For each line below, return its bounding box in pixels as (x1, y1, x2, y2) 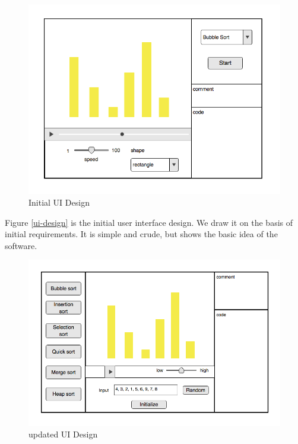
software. (5, 239, 37, 251)
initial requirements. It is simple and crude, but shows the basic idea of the (5, 228, 278, 240)
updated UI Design (28, 428, 98, 440)
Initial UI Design (28, 196, 90, 209)
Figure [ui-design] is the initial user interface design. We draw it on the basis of (5, 216, 293, 228)
